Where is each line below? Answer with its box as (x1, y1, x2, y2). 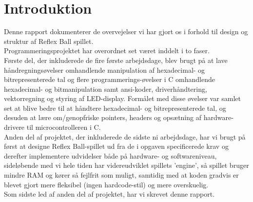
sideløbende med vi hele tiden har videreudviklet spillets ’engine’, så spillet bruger (4, 160, 249, 170)
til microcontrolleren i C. (26, 122, 101, 132)
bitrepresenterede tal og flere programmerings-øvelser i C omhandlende (4, 74, 215, 84)
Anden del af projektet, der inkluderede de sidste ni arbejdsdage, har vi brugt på (4, 131, 246, 141)
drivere (4, 122, 25, 132)
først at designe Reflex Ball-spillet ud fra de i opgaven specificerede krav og (4, 141, 229, 151)
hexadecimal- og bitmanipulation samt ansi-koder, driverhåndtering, (4, 83, 207, 94)
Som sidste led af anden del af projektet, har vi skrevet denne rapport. (4, 189, 215, 199)
